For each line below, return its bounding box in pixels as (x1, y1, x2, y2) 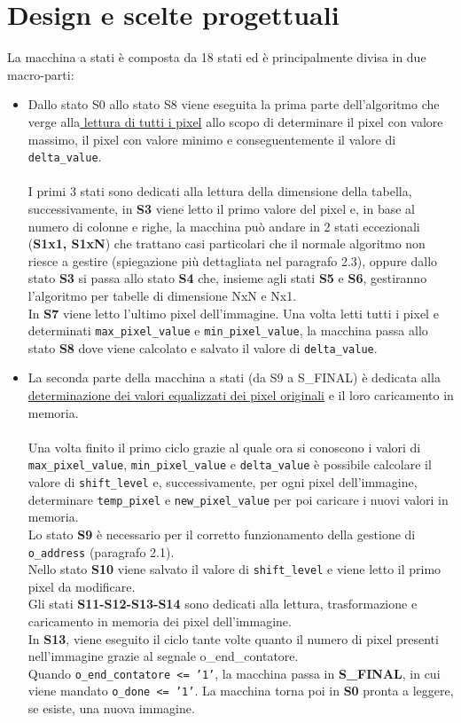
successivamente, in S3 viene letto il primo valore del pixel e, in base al (27, 199, 415, 217)
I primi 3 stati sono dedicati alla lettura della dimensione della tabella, (27, 182, 412, 200)
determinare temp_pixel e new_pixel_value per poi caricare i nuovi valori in (27, 490, 449, 508)
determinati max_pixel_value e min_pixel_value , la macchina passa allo (27, 321, 428, 340)
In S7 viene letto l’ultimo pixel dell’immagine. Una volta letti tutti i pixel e (27, 303, 439, 322)
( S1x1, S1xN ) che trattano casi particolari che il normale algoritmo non (27, 234, 426, 253)
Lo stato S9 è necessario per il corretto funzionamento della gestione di (27, 524, 416, 543)
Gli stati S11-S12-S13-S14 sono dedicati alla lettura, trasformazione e (27, 594, 418, 613)
